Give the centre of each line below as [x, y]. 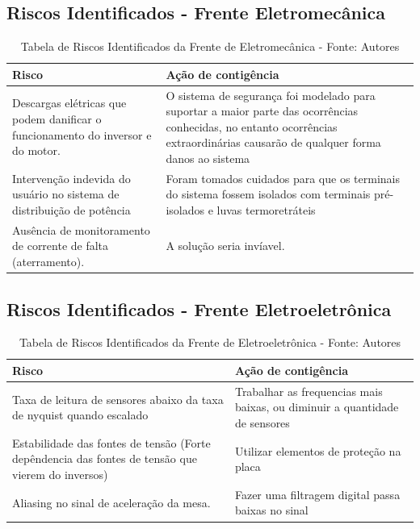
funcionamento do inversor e [82, 134]
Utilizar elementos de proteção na [318, 450]
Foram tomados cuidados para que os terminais [283, 178]
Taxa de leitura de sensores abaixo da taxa [118, 399]
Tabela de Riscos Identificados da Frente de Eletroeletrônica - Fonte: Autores [210, 342]
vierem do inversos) [60, 475]
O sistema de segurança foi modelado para [271, 95]
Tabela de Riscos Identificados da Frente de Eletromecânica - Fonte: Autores [210, 46]
